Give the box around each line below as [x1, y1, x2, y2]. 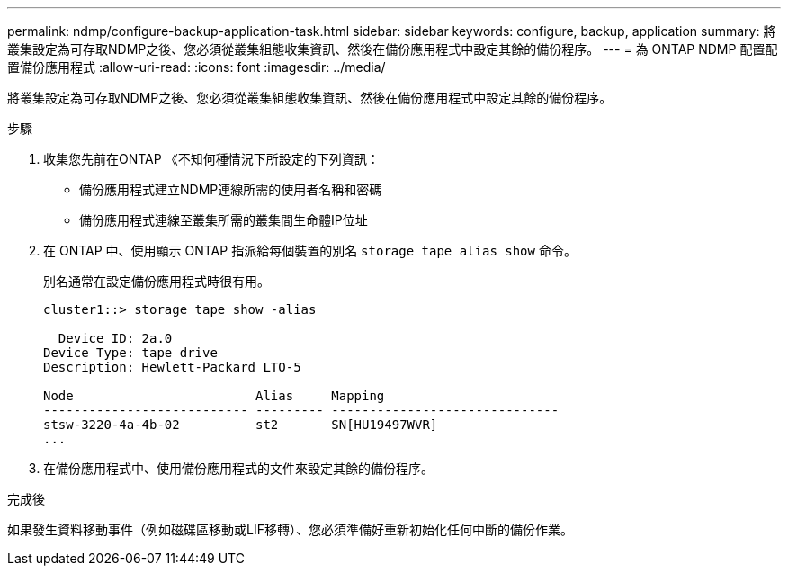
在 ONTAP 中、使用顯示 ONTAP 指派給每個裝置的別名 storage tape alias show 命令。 [43, 243, 577, 258]
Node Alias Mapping [43, 389, 385, 403]
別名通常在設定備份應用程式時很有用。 [43, 273, 270, 289]
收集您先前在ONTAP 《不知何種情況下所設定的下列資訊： [43, 151, 380, 166]
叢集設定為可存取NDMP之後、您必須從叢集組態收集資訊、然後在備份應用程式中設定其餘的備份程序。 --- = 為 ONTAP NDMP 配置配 [7, 41, 778, 57]
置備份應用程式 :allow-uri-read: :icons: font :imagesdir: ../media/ [7, 59, 386, 75]
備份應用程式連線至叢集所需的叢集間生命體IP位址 [79, 212, 368, 228]
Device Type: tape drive [43, 345, 218, 360]
